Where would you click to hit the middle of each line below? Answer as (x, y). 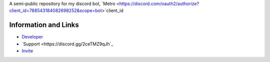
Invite (27, 51)
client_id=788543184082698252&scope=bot (56, 10)
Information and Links (44, 25)
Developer (32, 37)
